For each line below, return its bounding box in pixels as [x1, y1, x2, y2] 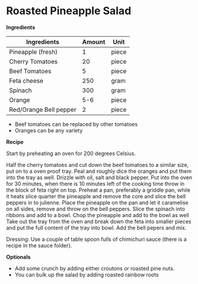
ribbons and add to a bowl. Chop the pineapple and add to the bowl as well [6, 211, 190, 218]
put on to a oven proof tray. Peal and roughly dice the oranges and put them [6, 167, 191, 175]
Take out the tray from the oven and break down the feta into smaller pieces [6, 218, 191, 225]
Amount [82, 37, 106, 46]
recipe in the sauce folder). [6, 241, 72, 249]
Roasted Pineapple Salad [6, 4, 132, 18]
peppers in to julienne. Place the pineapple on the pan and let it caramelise [6, 199, 189, 206]
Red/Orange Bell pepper [9, 105, 76, 114]
